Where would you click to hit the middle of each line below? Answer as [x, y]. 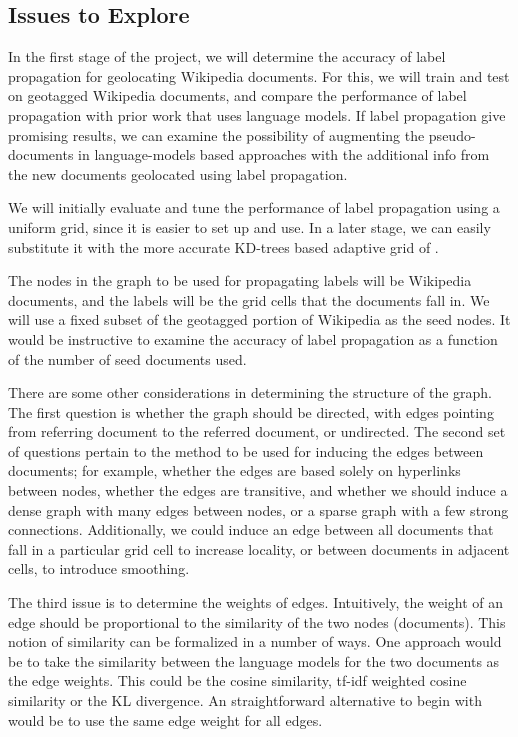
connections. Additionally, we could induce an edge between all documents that [251, 529]
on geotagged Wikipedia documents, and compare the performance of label [237, 95]
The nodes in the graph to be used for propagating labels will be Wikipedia [240, 280]
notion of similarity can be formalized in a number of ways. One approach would [255, 641]
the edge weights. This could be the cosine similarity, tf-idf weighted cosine [237, 680]
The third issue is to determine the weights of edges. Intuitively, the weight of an [256, 602]
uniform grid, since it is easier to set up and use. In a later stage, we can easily [249, 226]
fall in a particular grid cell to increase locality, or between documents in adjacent [259, 548]
